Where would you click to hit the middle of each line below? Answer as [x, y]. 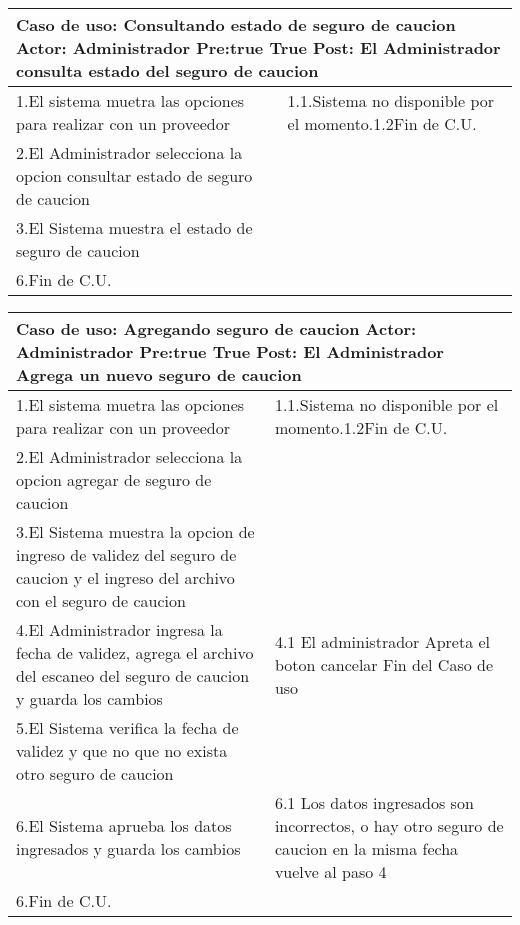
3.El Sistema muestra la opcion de [135, 531]
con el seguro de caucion [101, 600]
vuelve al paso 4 [330, 871]
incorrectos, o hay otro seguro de [389, 825]
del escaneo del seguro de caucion [133, 675]
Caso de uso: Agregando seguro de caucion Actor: [216, 328]
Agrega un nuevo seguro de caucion [159, 374]
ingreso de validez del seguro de [126, 554]
